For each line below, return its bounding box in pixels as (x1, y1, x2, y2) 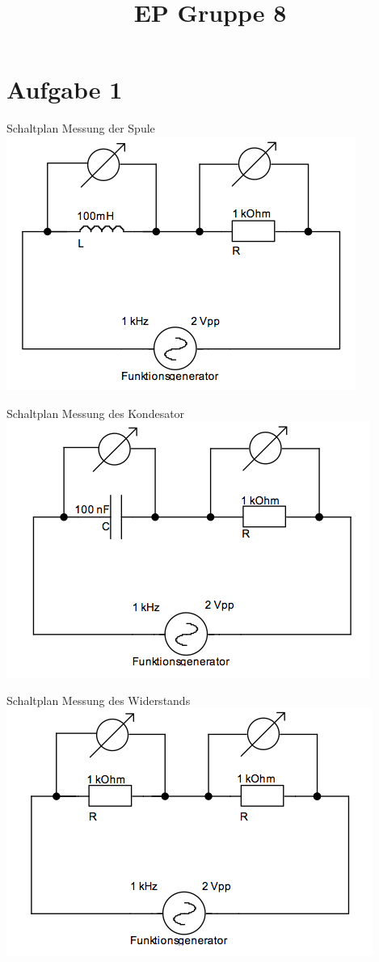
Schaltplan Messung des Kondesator (6, 404, 185, 421)
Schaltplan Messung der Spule (6, 120, 155, 137)
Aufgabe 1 (6, 73, 123, 106)
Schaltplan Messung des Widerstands (6, 691, 191, 708)
